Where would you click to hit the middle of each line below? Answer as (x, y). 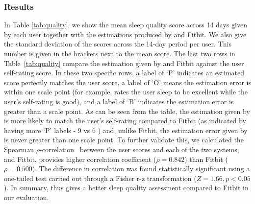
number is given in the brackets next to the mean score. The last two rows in (120, 53)
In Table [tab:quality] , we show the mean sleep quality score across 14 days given (126, 25)
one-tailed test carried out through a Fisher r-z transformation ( (100, 178)
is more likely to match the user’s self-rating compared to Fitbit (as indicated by (125, 121)
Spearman (19, 149)
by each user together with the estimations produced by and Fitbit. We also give (125, 34)
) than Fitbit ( (206, 159)
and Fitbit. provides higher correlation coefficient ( (80, 159)
